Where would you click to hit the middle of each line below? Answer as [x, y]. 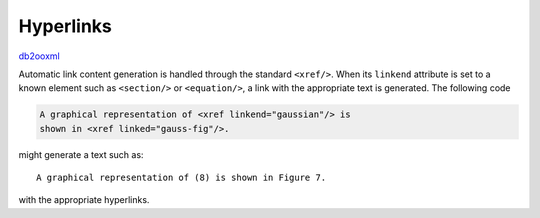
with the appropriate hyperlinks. [84, 200]
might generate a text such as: [81, 154]
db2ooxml [39, 56]
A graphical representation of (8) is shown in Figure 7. [181, 178]
